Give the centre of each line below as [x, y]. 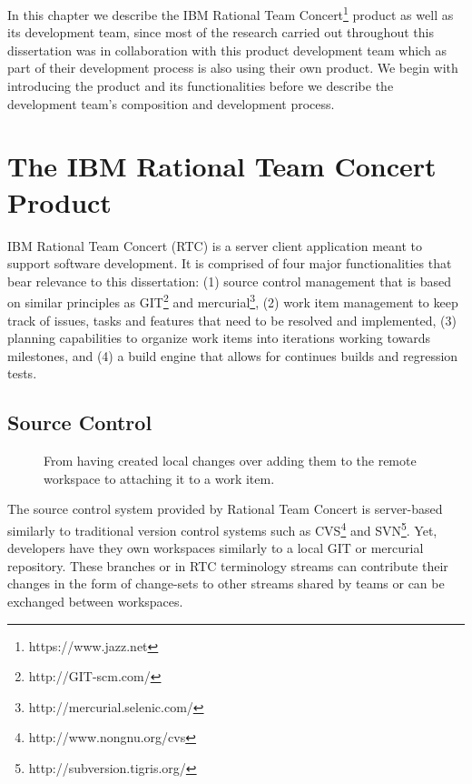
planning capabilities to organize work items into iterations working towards [219, 338]
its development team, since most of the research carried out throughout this [221, 32]
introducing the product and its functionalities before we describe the [201, 86]
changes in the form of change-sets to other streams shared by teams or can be [226, 583]
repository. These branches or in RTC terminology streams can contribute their [228, 565]
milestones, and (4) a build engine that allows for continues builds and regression [233, 355]
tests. [22, 373]
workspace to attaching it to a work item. [159, 478]
